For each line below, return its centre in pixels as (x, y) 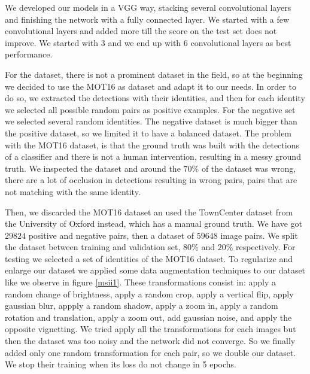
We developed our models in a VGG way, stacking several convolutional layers (148, 7)
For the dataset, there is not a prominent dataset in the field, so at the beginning (154, 74)
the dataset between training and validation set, (93, 247)
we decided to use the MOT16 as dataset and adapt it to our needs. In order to (151, 86)
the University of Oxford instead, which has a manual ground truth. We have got (154, 224)
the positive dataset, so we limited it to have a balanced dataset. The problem (148, 133)
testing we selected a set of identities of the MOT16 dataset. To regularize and (149, 258)
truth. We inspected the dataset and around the (93, 168)
